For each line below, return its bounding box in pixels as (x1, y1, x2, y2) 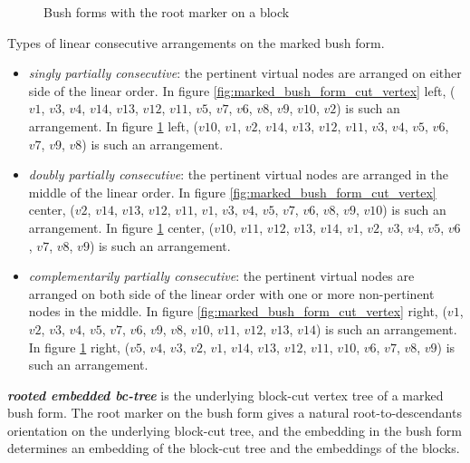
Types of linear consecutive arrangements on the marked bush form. (7, 33, 385, 52)
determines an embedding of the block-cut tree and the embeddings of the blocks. (7, 439, 460, 458)
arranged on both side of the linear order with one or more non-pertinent (28, 284, 435, 303)
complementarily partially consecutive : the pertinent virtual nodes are (28, 266, 415, 285)
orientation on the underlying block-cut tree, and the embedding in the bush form (7, 420, 462, 439)
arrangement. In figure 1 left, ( (28, 116, 198, 135)
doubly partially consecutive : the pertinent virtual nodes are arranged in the (28, 165, 448, 184)
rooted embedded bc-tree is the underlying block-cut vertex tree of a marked (7, 385, 444, 404)
